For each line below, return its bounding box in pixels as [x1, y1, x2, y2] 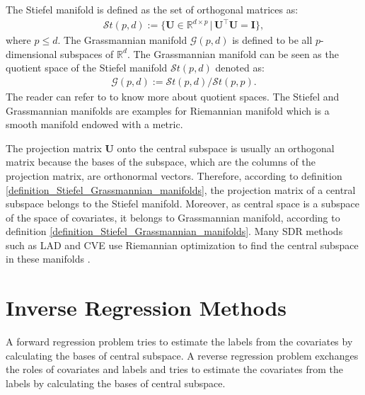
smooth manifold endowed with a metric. [6, 117, 183, 132]
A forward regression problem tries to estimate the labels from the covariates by [6, 334, 353, 349]
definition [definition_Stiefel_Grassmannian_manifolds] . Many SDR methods [6, 224, 343, 239]
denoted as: [215, 60, 265, 75]
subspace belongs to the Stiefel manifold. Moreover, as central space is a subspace [6, 196, 360, 211]
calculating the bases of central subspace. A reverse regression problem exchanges [6, 348, 359, 362]
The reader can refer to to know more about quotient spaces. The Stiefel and [6, 88, 340, 103]
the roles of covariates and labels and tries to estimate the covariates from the [6, 362, 343, 377]
